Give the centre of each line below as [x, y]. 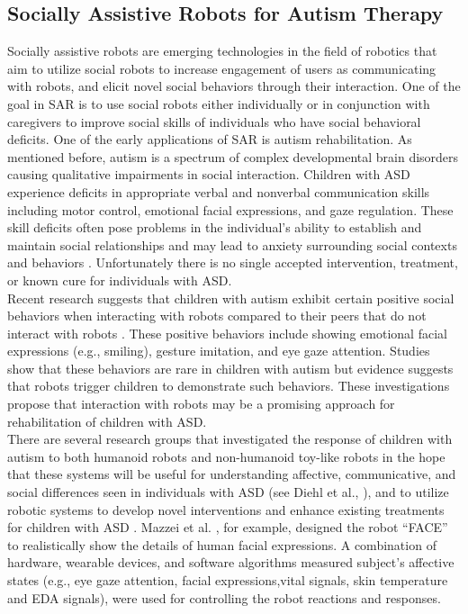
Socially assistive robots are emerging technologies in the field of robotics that [222, 51]
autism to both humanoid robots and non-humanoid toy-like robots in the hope [226, 456]
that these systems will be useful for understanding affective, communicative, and [232, 474]
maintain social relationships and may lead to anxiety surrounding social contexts [232, 244]
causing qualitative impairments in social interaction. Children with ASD [209, 174]
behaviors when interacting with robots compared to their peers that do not [217, 316]
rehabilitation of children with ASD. [107, 421]
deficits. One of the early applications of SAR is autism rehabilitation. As [210, 139]
